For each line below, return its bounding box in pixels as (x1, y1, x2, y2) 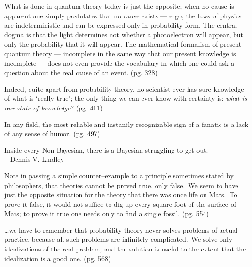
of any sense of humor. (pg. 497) (4, 128, 100, 139)
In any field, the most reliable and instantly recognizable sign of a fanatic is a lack (4, 119, 249, 129)
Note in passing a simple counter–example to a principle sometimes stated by (4, 170, 234, 180)
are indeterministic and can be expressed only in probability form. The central (4, 20, 237, 30)
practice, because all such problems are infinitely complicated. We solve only (4, 234, 233, 244)
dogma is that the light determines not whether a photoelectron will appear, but (4, 29, 244, 39)
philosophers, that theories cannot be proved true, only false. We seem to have (4, 180, 238, 190)
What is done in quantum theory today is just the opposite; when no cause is (4, 1, 234, 11)
